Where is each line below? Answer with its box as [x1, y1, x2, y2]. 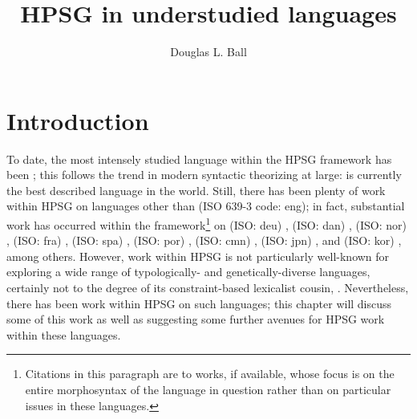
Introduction [6, 104, 149, 136]
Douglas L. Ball [170, 43, 247, 60]
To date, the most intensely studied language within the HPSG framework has [6, 150, 392, 167]
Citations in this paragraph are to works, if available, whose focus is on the [25, 365, 395, 382]
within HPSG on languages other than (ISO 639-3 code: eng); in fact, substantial [6, 197, 405, 214]
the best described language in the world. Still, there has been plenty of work [6, 181, 386, 198]
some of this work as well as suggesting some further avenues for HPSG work [6, 311, 385, 327]
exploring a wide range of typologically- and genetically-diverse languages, [6, 263, 370, 280]
